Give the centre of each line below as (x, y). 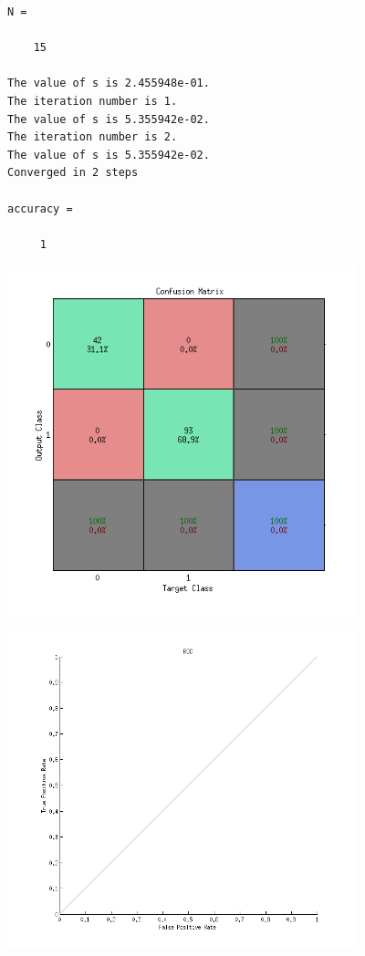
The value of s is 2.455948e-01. (109, 83)
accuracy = (40, 208)
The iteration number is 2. (93, 137)
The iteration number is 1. (93, 101)
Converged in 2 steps (73, 173)
